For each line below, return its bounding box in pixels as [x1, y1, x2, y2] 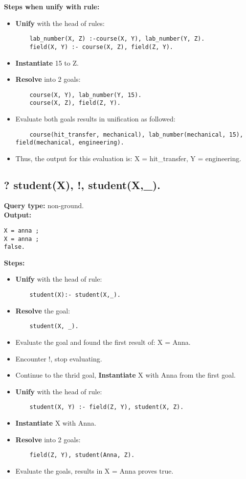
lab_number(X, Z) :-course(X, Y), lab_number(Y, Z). [29, 35, 205, 43]
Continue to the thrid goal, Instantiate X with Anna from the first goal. [15, 370, 236, 380]
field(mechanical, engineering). [15, 139, 124, 146]
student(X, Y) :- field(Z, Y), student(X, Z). [29, 404, 184, 411]
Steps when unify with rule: [4, 1, 100, 11]
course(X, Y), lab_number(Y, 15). [29, 91, 142, 98]
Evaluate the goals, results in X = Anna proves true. [15, 465, 174, 476]
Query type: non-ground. [4, 200, 84, 210]
